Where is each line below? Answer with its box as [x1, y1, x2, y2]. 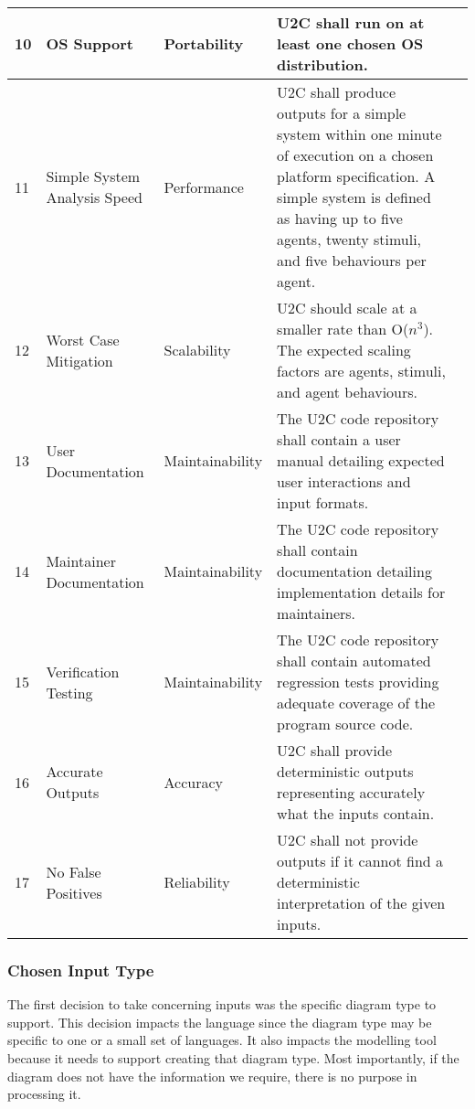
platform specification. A [277, 165, 436, 187]
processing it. [7, 1084, 81, 1104]
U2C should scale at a [277, 297, 417, 318]
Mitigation [46, 349, 113, 371]
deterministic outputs [277, 761, 414, 782]
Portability [164, 33, 244, 54]
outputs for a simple [277, 102, 406, 123]
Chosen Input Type [7, 958, 154, 981]
